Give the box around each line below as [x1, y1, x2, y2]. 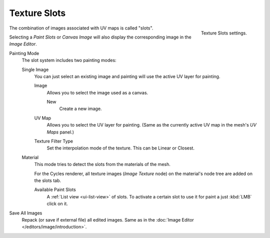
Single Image [21, 66, 49, 72]
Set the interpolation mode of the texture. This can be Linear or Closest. [46, 145, 195, 151]
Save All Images [9, 210, 42, 216]
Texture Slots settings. [200, 30, 247, 36]
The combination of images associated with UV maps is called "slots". [9, 25, 153, 31]
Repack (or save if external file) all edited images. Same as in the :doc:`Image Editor [21, 216, 194, 222]
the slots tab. [34, 177, 61, 183]
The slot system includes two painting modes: [21, 57, 117, 63]
